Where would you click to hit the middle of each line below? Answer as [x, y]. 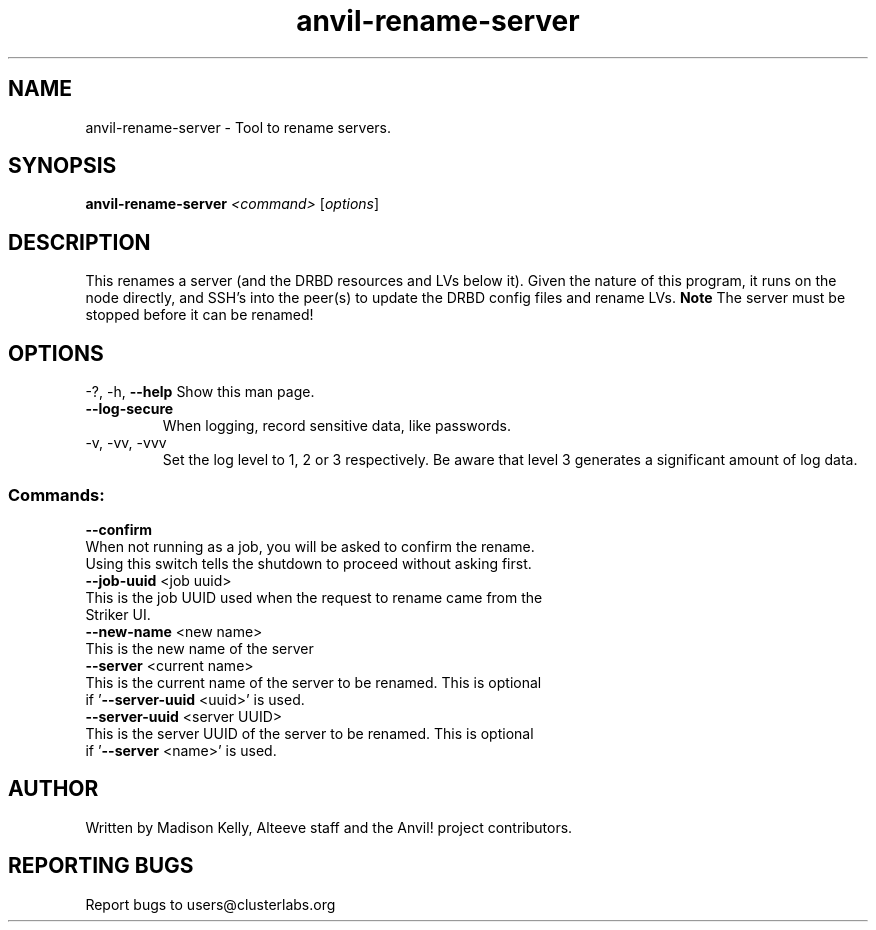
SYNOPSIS [62, 166]
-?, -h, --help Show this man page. [200, 392]
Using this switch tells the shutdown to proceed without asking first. [308, 563]
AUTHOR [53, 789]
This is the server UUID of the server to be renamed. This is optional [309, 733]
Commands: [56, 494]
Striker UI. [118, 614]
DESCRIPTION [79, 242]
